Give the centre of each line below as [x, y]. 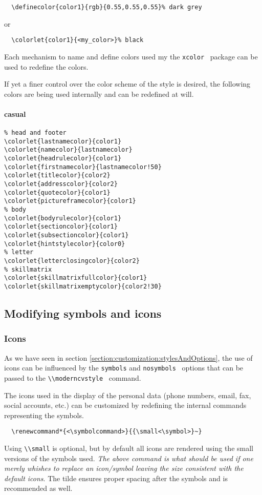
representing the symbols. [44, 415]
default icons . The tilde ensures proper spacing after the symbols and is [116, 478]
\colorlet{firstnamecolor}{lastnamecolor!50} [83, 167]
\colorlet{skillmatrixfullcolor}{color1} [76, 278]
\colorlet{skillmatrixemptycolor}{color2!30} [83, 286]
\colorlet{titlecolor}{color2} [57, 176]
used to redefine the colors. [46, 66]
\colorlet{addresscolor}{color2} [61, 184]
